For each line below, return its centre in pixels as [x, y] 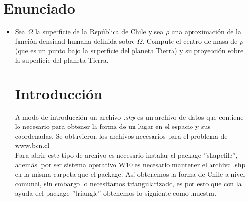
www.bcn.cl [32, 145]
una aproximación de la [206, 31]
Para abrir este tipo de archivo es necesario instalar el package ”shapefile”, [126, 155]
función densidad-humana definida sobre [75, 41]
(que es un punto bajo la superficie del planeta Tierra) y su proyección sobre [129, 50]
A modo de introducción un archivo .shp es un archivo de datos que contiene [129, 117]
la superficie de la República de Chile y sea [99, 31]
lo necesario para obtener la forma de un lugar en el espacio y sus [113, 126]
